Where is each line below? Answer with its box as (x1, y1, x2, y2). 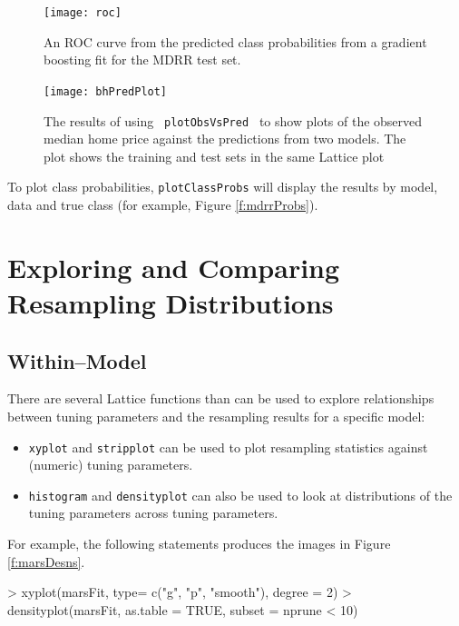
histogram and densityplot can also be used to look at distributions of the (28, 485, 453, 504)
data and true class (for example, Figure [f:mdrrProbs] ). (7, 195, 318, 214)
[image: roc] (44, 6, 122, 19)
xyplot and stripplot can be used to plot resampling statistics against (28, 437, 428, 456)
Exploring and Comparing (7, 248, 340, 285)
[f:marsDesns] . (7, 551, 85, 571)
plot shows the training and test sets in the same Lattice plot (44, 146, 385, 165)
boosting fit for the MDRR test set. (44, 50, 241, 69)
